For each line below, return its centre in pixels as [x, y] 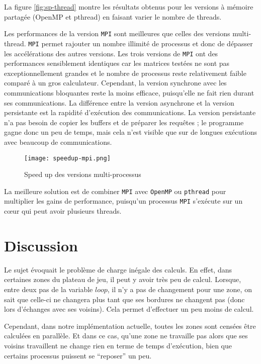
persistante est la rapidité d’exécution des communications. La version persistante [130, 112]
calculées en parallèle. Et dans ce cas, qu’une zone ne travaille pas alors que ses [126, 336]
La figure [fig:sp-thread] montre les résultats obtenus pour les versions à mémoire [129, 7]
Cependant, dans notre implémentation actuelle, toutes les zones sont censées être [130, 326]
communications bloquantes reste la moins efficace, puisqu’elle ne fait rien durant [129, 92]
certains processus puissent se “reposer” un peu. [78, 355]
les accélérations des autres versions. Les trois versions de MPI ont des [111, 53]
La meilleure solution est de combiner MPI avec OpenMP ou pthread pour [115, 191]
